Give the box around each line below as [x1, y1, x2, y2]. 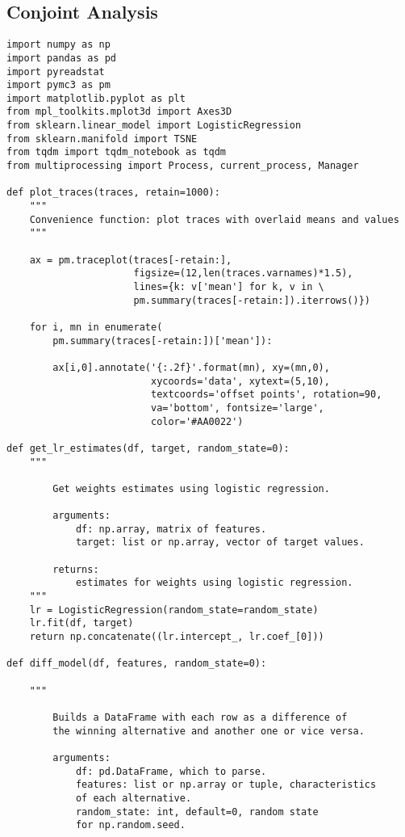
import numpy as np [6, 39, 111, 51]
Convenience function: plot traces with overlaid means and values [29, 213, 399, 225]
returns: [52, 563, 99, 575]
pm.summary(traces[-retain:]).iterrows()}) [133, 294, 371, 306]
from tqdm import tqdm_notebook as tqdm [6, 146, 227, 158]
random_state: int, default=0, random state [75, 805, 319, 818]
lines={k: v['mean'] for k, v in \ [133, 281, 324, 293]
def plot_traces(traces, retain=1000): [6, 187, 220, 199]
